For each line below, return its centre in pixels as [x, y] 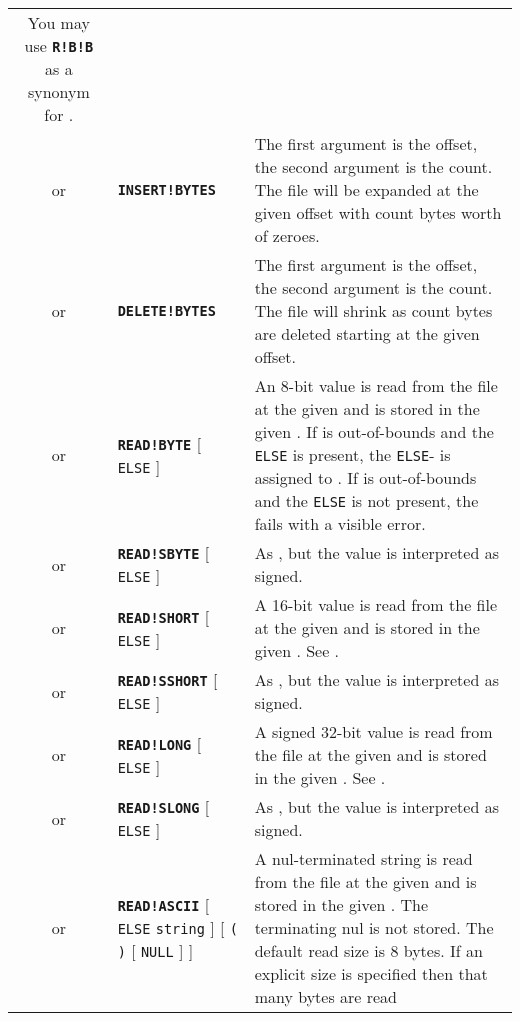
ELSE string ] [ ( [177, 927]
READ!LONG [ [159, 743]
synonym [58, 91]
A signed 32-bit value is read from [373, 731]
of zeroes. [287, 235]
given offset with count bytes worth [378, 212]
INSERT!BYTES [166, 189]
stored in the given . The [341, 904]
